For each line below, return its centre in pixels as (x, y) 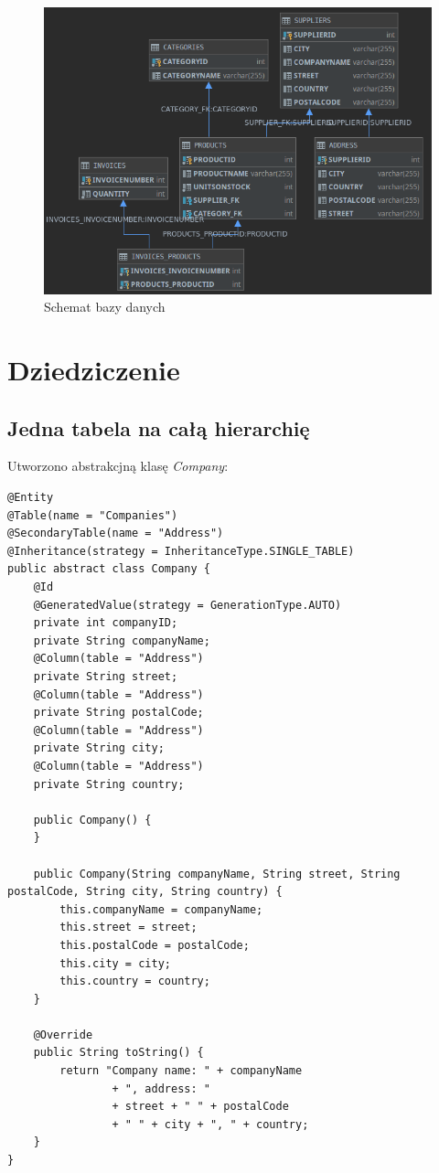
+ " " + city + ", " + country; (210, 1124)
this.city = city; (115, 963)
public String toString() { (118, 1053)
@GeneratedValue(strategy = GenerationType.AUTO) (187, 605)
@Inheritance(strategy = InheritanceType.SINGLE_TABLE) (181, 551)
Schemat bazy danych (105, 307)
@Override (63, 1034)
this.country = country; (135, 981)
